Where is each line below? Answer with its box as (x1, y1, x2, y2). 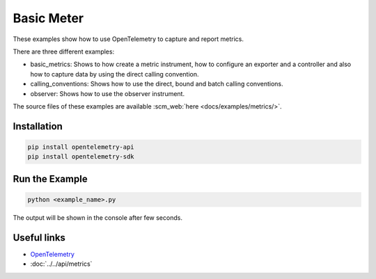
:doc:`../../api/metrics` (30, 260, 93, 268)
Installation (13, 120, 63, 132)
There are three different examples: (13, 47, 115, 56)
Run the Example (13, 173, 88, 184)
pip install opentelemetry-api (27, 143, 135, 151)
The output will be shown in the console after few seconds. (13, 213, 182, 222)
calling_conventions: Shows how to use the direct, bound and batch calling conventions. (30, 80, 283, 88)
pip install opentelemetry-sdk (27, 153, 135, 161)
